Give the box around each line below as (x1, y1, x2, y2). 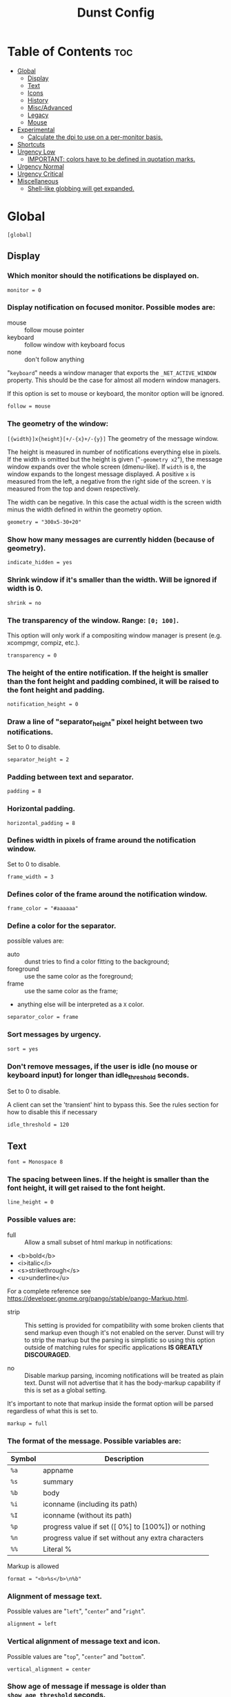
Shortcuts (17, 140, 46, 148)
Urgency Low (17, 147, 56, 156)
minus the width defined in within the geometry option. (7, 505, 163, 514)
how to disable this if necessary (7, 1108, 98, 1116)
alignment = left (7, 1621, 57, 1628)
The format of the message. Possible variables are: (7, 1436, 181, 1446)
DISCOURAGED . (24, 1350, 71, 1359)
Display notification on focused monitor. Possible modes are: (7, 302, 216, 312)
